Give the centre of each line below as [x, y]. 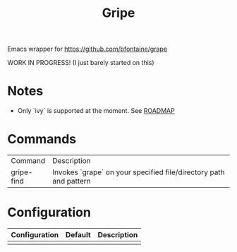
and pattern [72, 181]
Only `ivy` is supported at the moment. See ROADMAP [96, 111]
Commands [42, 139]
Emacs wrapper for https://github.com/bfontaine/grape [87, 49]
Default [78, 235]
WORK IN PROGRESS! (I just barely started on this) [81, 63]
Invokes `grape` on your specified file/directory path [139, 172]
